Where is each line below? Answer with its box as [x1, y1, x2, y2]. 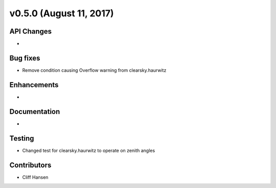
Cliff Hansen [22, 174, 49, 180]
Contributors [9, 160, 52, 169]
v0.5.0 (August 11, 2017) [9, 8, 114, 19]
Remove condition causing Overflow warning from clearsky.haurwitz [22, 67, 167, 73]
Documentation [9, 107, 60, 116]
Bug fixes [9, 53, 40, 62]
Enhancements [9, 80, 59, 89]
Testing [9, 134, 34, 143]
